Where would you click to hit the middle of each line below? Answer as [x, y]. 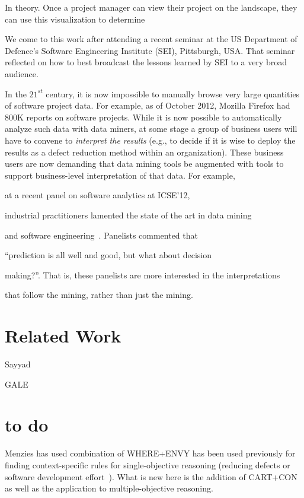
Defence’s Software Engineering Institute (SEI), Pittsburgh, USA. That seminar [150, 50]
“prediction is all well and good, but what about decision [108, 255]
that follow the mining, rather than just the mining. [99, 295]
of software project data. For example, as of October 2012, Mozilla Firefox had [148, 105]
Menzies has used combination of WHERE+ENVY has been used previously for [150, 453]
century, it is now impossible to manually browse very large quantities [173, 93]
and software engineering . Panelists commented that [101, 235]
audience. [22, 73]
